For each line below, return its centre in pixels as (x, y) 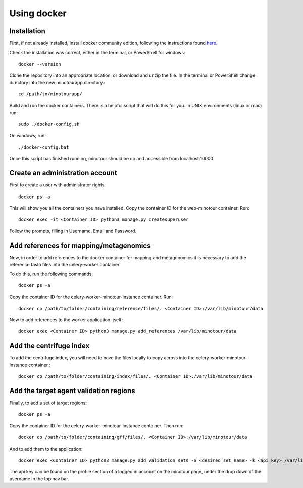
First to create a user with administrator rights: (58, 185)
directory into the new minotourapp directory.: (57, 82)
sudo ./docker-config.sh (49, 124)
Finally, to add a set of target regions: (48, 403)
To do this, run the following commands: (51, 274)
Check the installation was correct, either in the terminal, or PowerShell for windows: (97, 53)
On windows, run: (28, 135)
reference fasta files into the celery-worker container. (65, 265)
